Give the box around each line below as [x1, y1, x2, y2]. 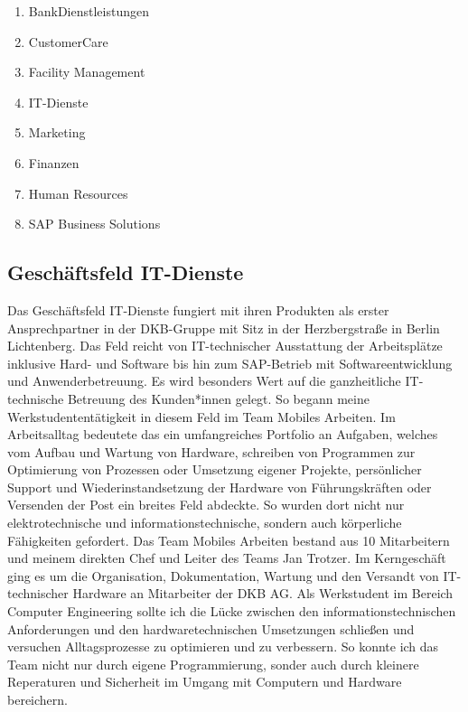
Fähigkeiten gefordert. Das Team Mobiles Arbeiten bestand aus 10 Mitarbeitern [7, 530, 450, 549]
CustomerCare [28, 32, 108, 51]
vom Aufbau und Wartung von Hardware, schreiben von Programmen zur [7, 442, 416, 461]
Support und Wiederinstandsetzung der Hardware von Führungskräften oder [7, 477, 432, 496]
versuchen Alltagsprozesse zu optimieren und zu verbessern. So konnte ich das [7, 637, 439, 656]
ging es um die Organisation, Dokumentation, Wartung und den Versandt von [7, 566, 439, 585]
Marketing [28, 123, 86, 142]
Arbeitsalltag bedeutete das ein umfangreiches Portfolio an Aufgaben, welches [7, 425, 438, 444]
